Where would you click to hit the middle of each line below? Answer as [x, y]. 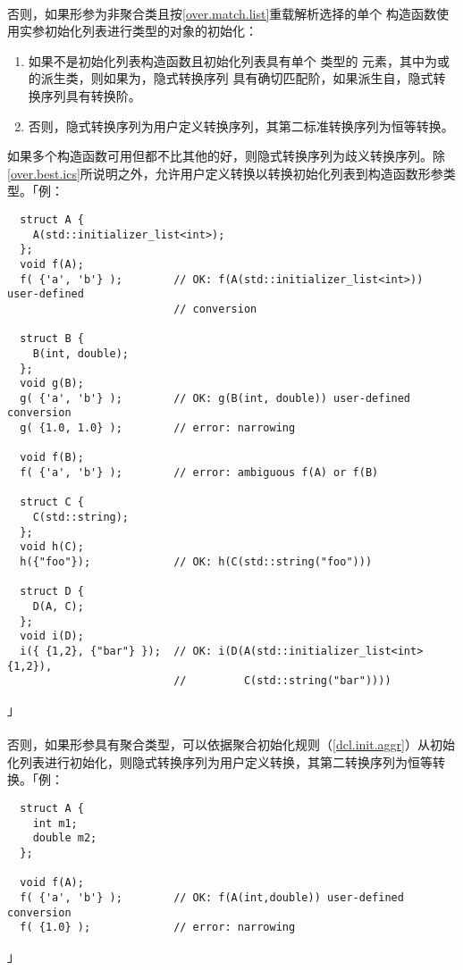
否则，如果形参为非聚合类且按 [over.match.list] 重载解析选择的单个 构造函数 [222, 13]
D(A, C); [58, 606]
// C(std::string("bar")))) [282, 681]
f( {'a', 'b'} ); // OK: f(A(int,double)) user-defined [212, 897]
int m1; [55, 823]
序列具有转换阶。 [91, 95]
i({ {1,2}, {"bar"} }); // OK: [116, 651]
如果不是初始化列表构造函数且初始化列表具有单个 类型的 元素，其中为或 [239, 60]
